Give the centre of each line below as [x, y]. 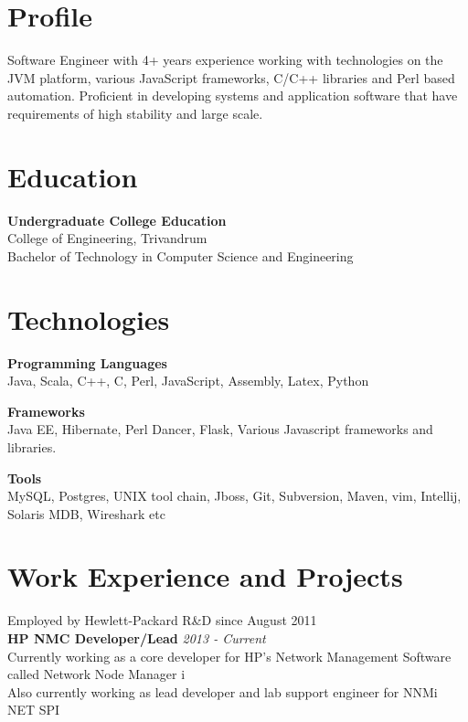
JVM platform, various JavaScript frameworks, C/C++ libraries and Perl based [231, 77]
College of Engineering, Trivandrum [107, 238]
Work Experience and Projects [205, 576]
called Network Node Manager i [96, 674]
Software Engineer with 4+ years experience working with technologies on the [225, 60]
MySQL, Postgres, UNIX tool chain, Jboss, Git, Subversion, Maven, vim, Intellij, [234, 496]
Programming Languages [87, 362]
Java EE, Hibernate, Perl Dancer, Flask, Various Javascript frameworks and [220, 429]
